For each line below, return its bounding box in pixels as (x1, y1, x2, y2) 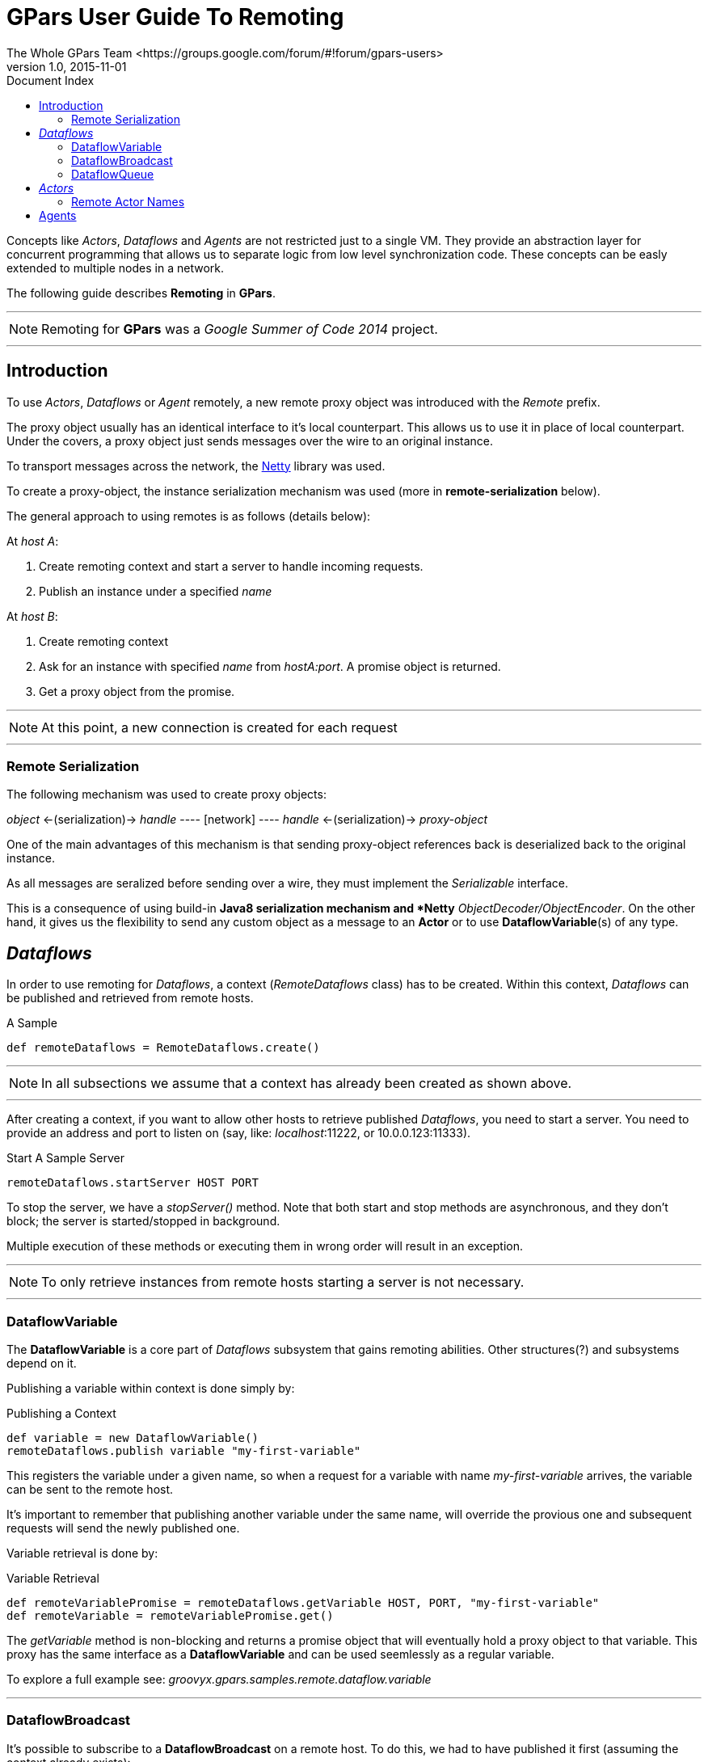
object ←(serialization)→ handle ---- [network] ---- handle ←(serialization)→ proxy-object (6, 812, 488, 827)
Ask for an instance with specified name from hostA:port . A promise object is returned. (39, 659, 501, 673)
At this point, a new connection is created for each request (41, 719, 398, 736)
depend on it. (6, 1355, 77, 1370)
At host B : (6, 609, 58, 623)
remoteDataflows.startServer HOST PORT (6, 1176, 259, 1190)
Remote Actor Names (71, 194, 185, 209)
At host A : (6, 533, 59, 548)
